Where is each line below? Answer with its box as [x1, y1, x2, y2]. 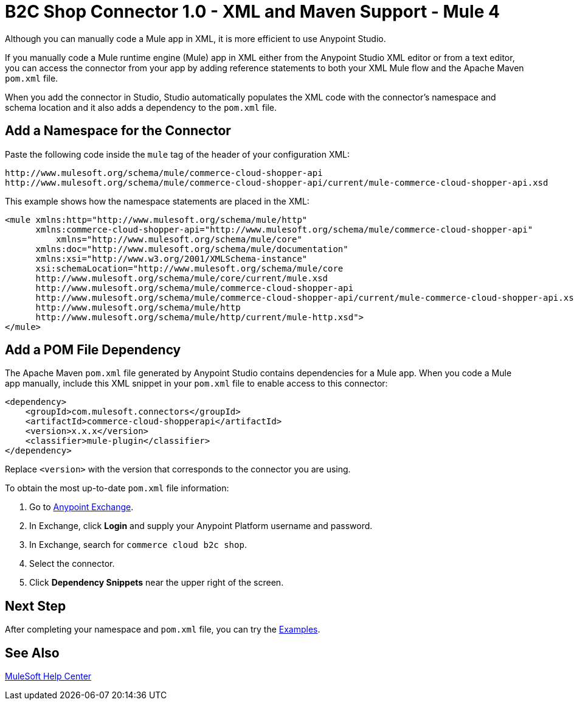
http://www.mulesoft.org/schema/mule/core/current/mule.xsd [35, 273, 328, 283]
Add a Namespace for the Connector [5, 123, 231, 139]
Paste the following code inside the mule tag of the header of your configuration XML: [5, 149, 350, 160]
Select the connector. [29, 558, 115, 569]
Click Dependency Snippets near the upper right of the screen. [29, 577, 284, 588]
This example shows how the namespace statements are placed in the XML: [5, 195, 309, 206]
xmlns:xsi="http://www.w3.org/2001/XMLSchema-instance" [35, 253, 308, 264]
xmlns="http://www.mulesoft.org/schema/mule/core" [56, 234, 302, 244]
